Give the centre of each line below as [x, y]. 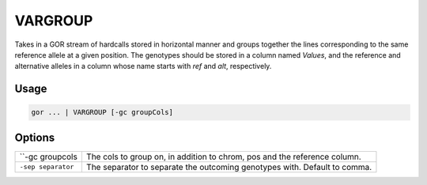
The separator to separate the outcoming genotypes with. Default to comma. [229, 167]
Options [35, 137]
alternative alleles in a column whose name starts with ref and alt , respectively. [143, 66]
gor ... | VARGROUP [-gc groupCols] [102, 112]
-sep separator [47, 167]
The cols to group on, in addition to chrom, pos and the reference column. [223, 157]
